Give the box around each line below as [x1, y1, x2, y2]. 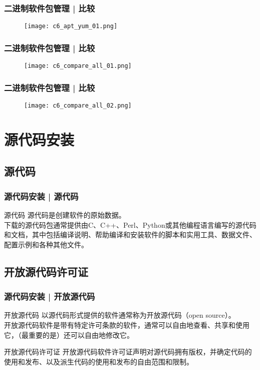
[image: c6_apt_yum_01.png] [24, 23, 118, 30]
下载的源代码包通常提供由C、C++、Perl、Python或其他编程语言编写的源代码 [4, 219, 256, 230]
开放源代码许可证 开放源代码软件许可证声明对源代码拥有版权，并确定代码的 [4, 346, 252, 357]
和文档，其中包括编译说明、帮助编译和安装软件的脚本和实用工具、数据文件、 [4, 229, 256, 240]
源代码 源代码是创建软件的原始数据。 [4, 210, 126, 220]
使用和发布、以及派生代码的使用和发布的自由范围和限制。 [4, 356, 193, 366]
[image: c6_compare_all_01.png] [24, 62, 132, 70]
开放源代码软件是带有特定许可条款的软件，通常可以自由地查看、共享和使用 [4, 319, 249, 330]
